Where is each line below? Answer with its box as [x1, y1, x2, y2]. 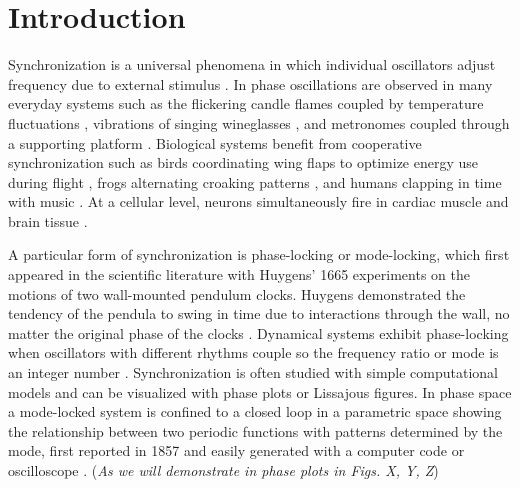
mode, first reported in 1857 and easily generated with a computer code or [8, 440, 465, 461]
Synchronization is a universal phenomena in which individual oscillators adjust [8, 54, 496, 75]
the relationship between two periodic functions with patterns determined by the [8, 420, 503, 441]
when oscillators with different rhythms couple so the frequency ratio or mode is [8, 342, 499, 363]
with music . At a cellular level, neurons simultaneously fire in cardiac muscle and [8, 191, 509, 212]
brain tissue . [8, 210, 88, 231]
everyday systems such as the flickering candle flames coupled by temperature [8, 93, 484, 114]
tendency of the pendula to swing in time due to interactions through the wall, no [8, 303, 510, 324]
